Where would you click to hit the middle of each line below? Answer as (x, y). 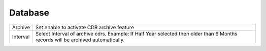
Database (29, 13)
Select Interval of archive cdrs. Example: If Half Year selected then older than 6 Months (136, 34)
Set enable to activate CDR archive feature (84, 27)
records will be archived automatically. (80, 40)
